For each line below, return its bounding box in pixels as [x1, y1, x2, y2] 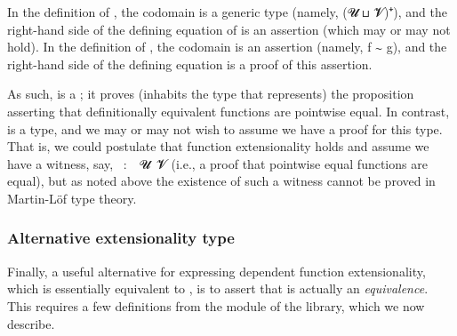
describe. [7, 314, 55, 332]
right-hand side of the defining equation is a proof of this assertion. [7, 54, 373, 73]
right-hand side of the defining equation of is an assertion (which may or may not [7, 20, 451, 38]
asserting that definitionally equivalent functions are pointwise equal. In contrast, [7, 101, 450, 120]
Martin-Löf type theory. [7, 188, 137, 207]
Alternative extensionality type [7, 227, 235, 249]
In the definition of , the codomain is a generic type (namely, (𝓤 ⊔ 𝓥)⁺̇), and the [7, 3, 447, 20]
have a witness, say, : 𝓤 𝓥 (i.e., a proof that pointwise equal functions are [7, 154, 428, 172]
